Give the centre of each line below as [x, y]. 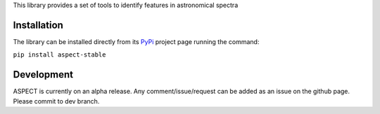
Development [43, 74]
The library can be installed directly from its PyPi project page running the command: [136, 41]
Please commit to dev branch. [56, 101]
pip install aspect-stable [59, 55]
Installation [38, 25]
